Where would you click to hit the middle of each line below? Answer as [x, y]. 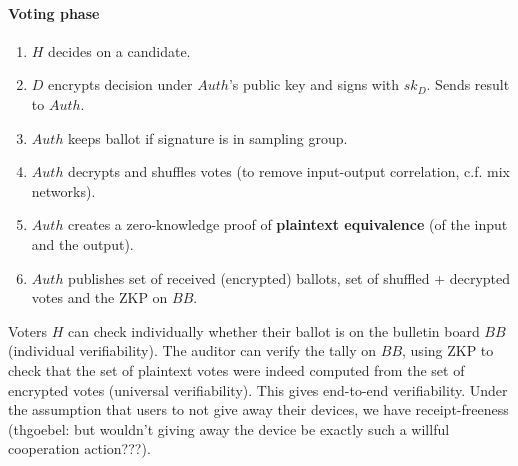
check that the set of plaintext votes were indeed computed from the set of [236, 369]
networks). [63, 190]
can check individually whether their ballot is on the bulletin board [273, 330]
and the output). [82, 243]
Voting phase [54, 12]
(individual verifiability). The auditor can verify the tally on [192, 350]
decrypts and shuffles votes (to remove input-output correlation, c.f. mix [289, 171]
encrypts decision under [120, 84]
